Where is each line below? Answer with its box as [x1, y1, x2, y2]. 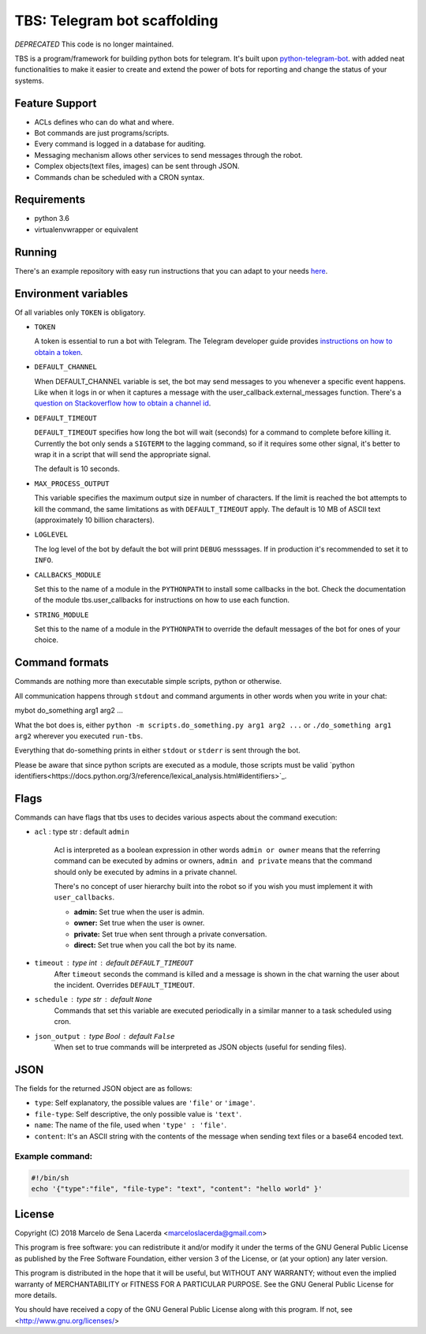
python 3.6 [34, 214, 70, 223]
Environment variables [14, 286, 129, 300]
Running [14, 245, 58, 259]
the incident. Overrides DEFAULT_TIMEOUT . [54, 981, 195, 990]
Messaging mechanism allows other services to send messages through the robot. [34, 150, 303, 159]
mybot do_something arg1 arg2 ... [14, 706, 124, 716]
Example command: [14, 1151, 93, 1162]
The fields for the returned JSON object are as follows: [14, 1083, 192, 1093]
